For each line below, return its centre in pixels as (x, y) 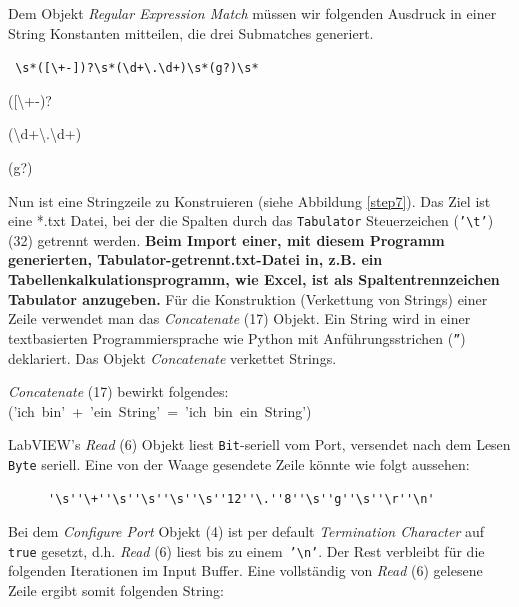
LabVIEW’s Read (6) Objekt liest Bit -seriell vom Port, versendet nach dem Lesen (259, 444)
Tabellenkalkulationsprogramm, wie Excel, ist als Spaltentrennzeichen (254, 279)
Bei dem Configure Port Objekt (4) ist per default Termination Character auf (246, 531)
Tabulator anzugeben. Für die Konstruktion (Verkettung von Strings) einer (248, 298)
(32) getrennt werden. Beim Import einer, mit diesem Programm (226, 239)
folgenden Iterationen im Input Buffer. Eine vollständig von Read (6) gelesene (245, 570)
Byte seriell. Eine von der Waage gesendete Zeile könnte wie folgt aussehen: (239, 463)
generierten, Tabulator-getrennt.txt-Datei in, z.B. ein (195, 259)
